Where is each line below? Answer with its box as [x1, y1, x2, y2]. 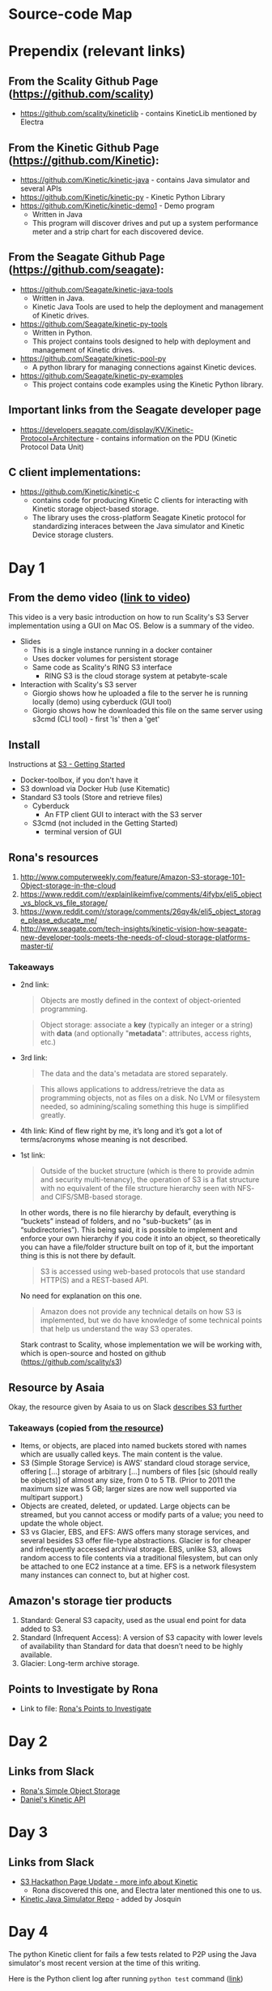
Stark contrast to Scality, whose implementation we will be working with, [19, 1340, 262, 1349]
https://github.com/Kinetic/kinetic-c [19, 487, 140, 496]
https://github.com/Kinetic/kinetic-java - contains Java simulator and [19, 175, 250, 184]
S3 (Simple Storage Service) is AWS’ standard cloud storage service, [19, 1458, 250, 1468]
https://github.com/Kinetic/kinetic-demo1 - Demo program [19, 201, 215, 210]
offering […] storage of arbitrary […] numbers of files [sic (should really [19, 1467, 257, 1477]
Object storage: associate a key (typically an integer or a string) [40, 1020, 253, 1030]
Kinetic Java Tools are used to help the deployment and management [32, 301, 264, 311]
